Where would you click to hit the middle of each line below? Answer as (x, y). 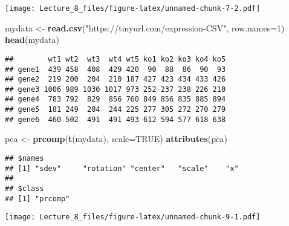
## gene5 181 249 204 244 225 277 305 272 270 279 (115, 110)
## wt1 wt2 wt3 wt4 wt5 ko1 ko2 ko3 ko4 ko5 (115, 59)
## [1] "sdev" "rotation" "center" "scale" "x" (122, 168)
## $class (24, 189)
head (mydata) (32, 40)
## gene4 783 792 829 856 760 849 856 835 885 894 (115, 99)
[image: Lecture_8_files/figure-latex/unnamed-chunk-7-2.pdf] (133, 8)
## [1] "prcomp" (37, 199)
